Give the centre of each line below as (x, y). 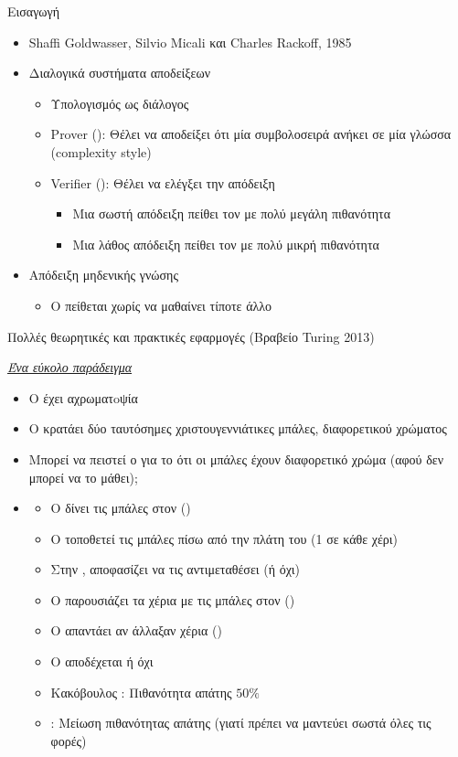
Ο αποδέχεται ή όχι (102, 661)
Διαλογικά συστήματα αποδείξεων (119, 73)
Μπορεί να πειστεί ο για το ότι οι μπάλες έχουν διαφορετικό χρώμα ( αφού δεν (236, 458)
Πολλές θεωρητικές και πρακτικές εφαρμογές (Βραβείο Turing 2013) (191, 336)
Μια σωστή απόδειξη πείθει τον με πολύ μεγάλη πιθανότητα (232, 213)
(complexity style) (101, 151)
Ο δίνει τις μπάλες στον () (121, 508)
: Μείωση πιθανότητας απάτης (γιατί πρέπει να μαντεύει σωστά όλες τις (241, 723)
